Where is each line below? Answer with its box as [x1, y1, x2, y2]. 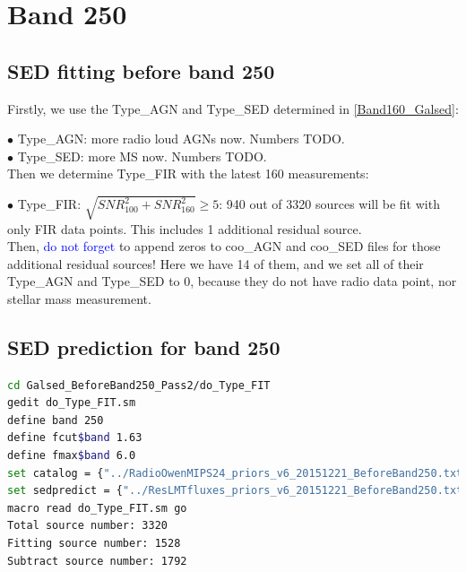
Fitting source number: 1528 [7, 537, 181, 550]
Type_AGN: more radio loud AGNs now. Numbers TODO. [17, 129, 345, 148]
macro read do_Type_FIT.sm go [7, 501, 187, 515]
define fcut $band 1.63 [7, 431, 142, 445]
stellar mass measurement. [7, 289, 151, 308]
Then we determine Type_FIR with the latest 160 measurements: [7, 164, 369, 183]
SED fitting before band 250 [7, 56, 275, 84]
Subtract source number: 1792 [7, 554, 187, 568]
